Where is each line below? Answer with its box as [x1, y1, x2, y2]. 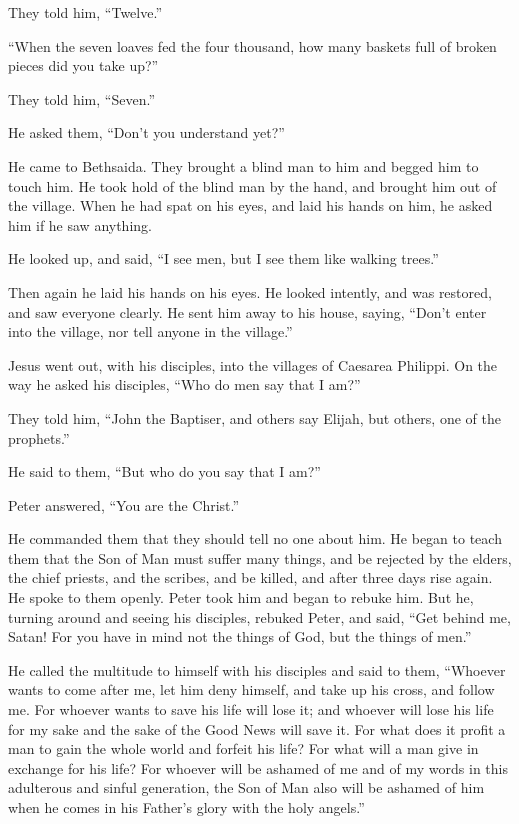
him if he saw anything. [8, 214, 152, 235]
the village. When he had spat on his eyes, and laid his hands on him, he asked [8, 195, 493, 216]
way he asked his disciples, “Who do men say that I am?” [8, 374, 361, 395]
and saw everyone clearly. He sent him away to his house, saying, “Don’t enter [8, 301, 487, 322]
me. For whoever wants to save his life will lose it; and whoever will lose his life [8, 699, 494, 720]
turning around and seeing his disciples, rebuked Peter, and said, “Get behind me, [8, 606, 511, 627]
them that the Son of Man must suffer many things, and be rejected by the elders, [8, 547, 512, 568]
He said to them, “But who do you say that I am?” [8, 461, 321, 482]
